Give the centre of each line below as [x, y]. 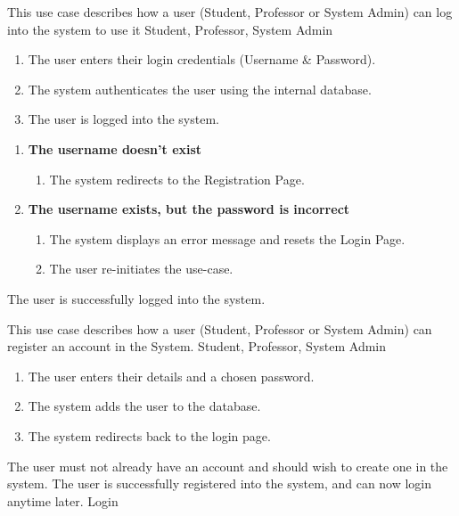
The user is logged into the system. [123, 119]
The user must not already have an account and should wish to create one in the [228, 466]
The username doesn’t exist [115, 148]
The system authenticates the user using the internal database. [200, 89]
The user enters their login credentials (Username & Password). [202, 59]
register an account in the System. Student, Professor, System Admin [197, 346]
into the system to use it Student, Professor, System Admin [170, 29]
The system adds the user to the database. [144, 406]
